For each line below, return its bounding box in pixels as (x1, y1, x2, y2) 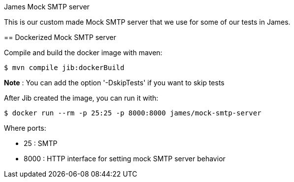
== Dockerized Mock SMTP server (4, 33, 116, 41)
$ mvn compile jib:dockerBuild (4, 64, 125, 72)
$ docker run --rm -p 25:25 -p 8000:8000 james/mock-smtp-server (4, 109, 261, 117)
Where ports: (4, 124, 46, 132)
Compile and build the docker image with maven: (4, 48, 163, 57)
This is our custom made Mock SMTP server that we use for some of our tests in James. (4, 18, 291, 26)
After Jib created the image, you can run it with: (4, 94, 159, 102)
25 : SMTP (24, 139, 58, 147)
